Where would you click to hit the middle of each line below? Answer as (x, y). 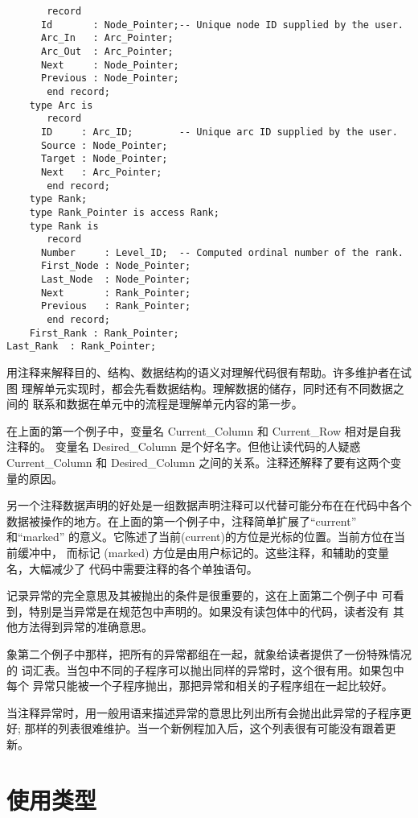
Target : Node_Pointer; (104, 159)
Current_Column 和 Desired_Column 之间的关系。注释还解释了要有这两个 (199, 463)
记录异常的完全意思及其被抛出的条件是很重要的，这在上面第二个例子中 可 (200, 595)
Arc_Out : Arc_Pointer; (107, 51)
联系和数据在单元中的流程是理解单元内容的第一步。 (168, 404)
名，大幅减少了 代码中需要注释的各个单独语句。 (132, 568)
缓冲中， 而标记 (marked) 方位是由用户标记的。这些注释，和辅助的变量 (203, 552)
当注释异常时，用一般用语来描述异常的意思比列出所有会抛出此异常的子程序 (203, 712)
